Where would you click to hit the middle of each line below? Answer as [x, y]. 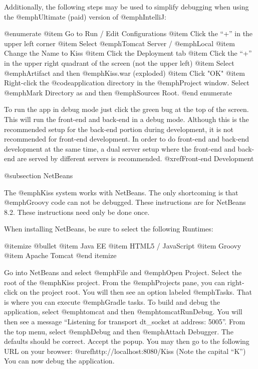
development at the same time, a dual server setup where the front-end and [120, 148]
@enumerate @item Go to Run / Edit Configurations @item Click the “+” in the [128, 33]
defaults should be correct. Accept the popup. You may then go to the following [127, 341]
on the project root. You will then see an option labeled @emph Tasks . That [136, 292]
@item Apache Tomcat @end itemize [60, 255]
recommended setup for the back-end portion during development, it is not [119, 129]
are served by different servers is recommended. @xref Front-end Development [136, 158]
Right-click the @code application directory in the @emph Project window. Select [127, 83]
